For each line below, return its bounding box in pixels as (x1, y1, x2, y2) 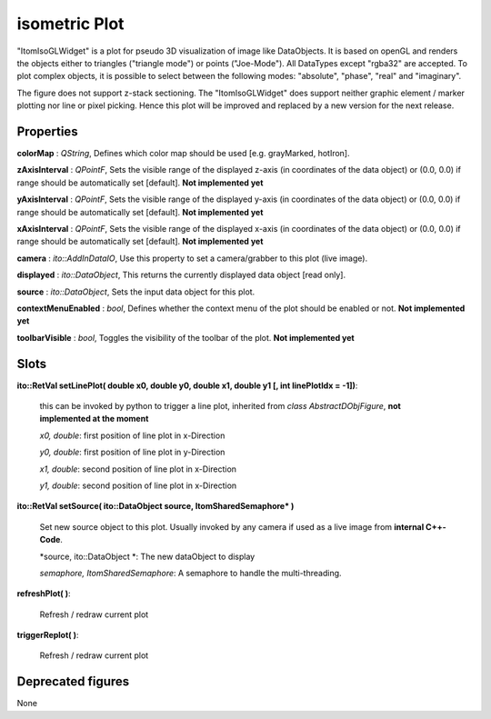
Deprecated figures (16, 674, 130, 690)
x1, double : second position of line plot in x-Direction (39, 464, 236, 474)
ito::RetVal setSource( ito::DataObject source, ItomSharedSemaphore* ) (16, 501, 295, 512)
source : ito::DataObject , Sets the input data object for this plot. (16, 286, 256, 297)
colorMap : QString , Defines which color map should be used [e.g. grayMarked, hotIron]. (16, 148, 350, 159)
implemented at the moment (39, 414, 149, 424)
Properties (16, 124, 78, 139)
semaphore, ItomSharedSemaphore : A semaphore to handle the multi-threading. (39, 567, 342, 578)
